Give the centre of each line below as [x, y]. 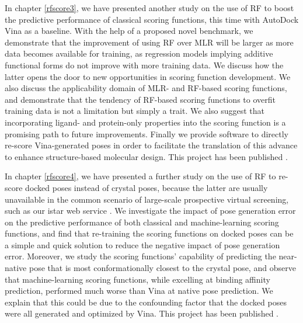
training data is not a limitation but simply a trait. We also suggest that [135, 111]
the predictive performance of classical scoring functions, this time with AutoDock [152, 19]
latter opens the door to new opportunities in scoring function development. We [148, 76]
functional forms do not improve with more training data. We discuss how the [144, 65]
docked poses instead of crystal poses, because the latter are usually [147, 187]
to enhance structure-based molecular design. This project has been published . [146, 156]
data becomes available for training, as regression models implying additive [139, 53]
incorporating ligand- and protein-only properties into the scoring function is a [145, 122]
